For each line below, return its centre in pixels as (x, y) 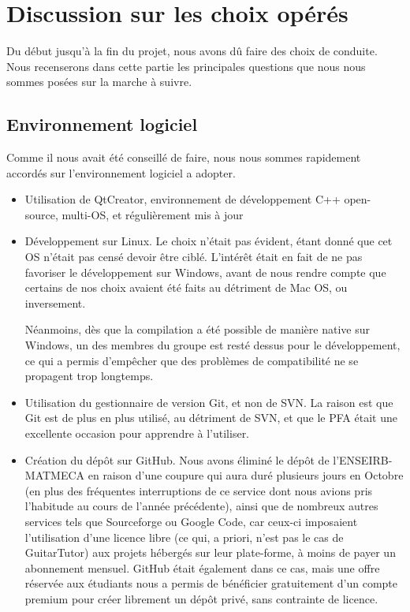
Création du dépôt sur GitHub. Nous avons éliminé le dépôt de (177, 459)
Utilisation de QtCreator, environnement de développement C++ (183, 199)
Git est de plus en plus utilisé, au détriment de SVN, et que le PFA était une (211, 418)
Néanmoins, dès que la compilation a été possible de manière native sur (197, 329)
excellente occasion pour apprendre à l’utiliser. (137, 433)
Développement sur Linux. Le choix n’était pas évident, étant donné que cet (209, 241)
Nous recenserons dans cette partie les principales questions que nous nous (186, 66)
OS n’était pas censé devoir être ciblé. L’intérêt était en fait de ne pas (194, 257)
